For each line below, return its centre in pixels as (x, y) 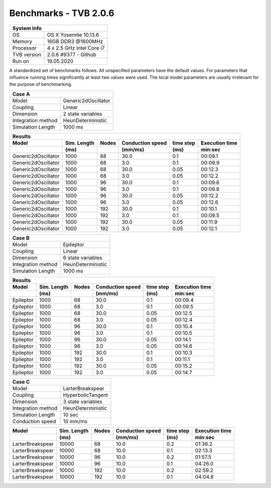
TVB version (27, 54)
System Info (27, 28)
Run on (21, 61)
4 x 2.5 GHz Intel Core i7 (76, 48)
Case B (21, 238)
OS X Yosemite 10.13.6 (73, 35)
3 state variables (83, 401)
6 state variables (83, 257)
